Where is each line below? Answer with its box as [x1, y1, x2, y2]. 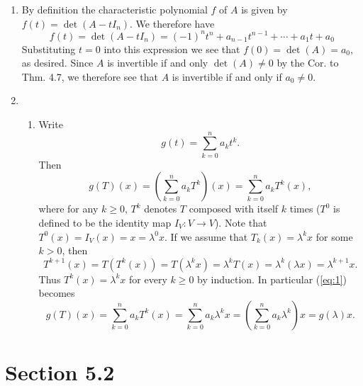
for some [315, 229, 353, 244]
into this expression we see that [104, 41, 240, 56]
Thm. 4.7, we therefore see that [21, 69, 159, 84]
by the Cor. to [277, 55, 339, 70]
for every [129, 271, 167, 286]
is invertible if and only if [172, 69, 282, 84]
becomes [38, 285, 75, 300]
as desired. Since [21, 55, 94, 70]
